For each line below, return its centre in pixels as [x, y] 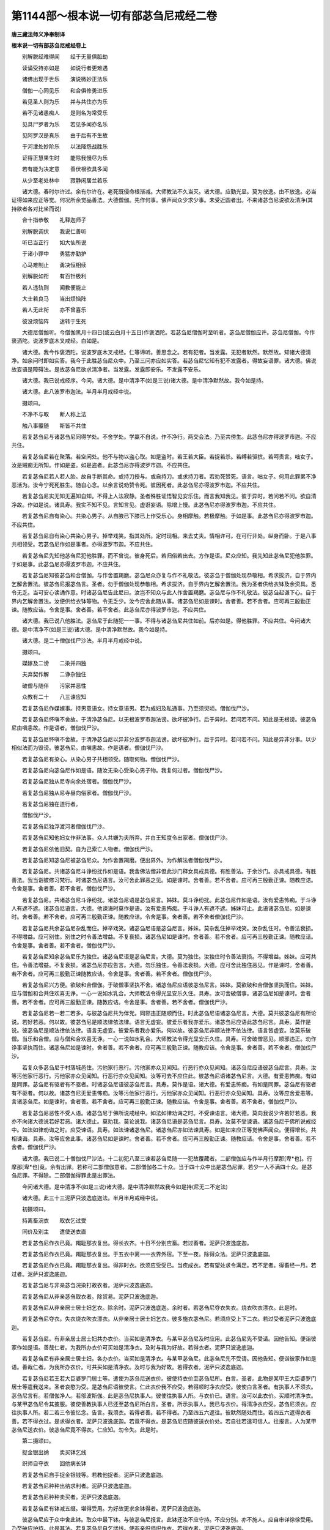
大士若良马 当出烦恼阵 [54, 298]
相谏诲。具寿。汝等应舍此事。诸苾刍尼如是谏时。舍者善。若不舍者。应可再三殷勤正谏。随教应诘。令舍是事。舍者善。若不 [164, 1138]
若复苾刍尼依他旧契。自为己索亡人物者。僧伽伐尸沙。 [89, 849]
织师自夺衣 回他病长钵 [54, 1463]
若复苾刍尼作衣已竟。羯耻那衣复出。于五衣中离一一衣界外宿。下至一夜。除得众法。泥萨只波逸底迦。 [148, 1254]
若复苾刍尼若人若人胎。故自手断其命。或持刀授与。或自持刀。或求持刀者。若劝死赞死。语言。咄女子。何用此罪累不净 [169, 476]
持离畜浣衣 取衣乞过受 [54, 1220]
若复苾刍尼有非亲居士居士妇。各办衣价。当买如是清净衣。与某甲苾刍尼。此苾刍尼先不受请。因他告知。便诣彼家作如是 [169, 1358]
